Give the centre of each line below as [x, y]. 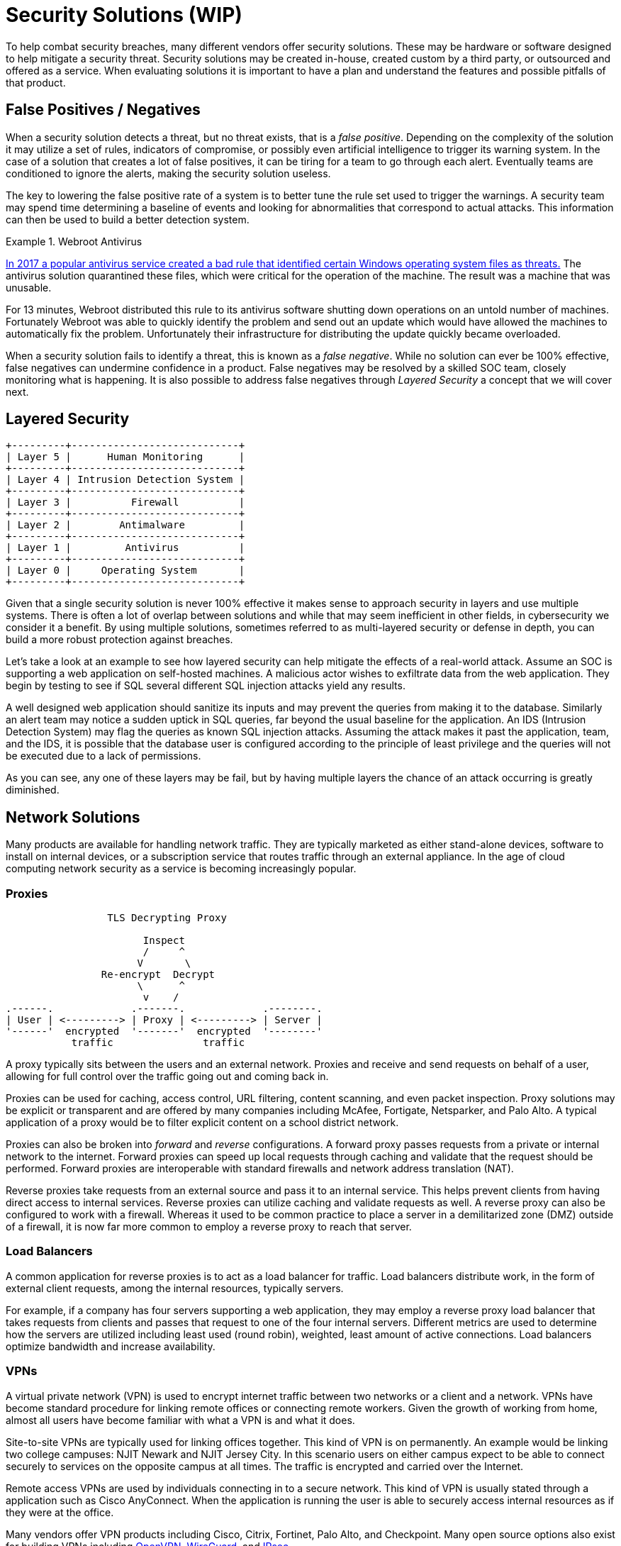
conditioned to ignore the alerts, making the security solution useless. [168, 173]
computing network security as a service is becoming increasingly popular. [181, 869]
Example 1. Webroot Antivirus [74, 241]
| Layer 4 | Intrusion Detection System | [125, 480]
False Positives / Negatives [103, 110]
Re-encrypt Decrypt [158, 975]
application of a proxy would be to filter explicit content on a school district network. [202, 1123]
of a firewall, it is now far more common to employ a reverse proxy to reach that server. [209, 1227]
